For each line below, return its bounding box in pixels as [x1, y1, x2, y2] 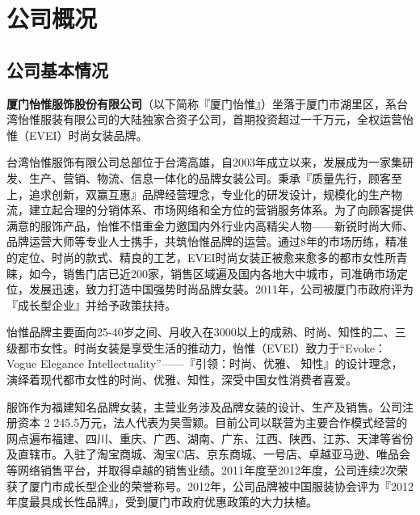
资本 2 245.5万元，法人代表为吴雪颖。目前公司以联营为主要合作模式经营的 [17, 414, 408, 431]
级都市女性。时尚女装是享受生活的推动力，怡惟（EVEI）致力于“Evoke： [6, 339, 386, 356]
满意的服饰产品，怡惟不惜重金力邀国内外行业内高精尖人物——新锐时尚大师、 [6, 217, 414, 234]
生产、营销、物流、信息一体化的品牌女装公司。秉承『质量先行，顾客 [28, 169, 391, 186]
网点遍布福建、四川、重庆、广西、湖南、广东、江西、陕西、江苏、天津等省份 [6, 429, 414, 446]
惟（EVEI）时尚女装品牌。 [6, 126, 148, 143]
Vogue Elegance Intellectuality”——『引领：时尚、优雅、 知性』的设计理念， [6, 355, 403, 372]
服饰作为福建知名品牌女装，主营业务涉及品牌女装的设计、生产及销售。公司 [6, 398, 402, 415]
